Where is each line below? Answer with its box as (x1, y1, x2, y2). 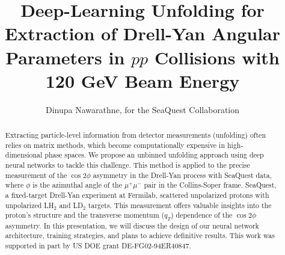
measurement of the (5, 170, 67, 180)
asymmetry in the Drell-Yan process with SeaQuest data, (93, 170, 272, 180)
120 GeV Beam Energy (45, 68, 240, 93)
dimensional (5, 150, 43, 160)
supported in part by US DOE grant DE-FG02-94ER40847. (5, 241, 191, 251)
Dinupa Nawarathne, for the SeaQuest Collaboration (45, 103, 240, 115)
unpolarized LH (5, 200, 54, 210)
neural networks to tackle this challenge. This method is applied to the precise (5, 160, 250, 170)
